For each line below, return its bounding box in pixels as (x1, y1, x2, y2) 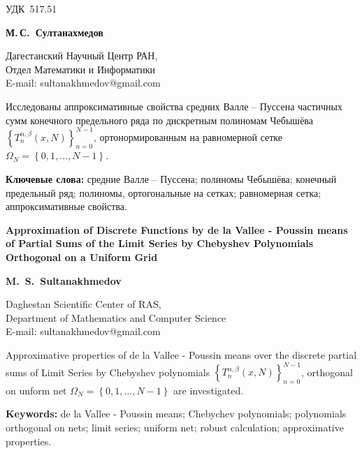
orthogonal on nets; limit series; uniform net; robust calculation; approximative (6, 420, 344, 435)
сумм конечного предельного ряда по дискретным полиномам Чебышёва (6, 112, 314, 127)
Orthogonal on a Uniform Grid (6, 250, 158, 265)
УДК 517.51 (6, 1, 57, 15)
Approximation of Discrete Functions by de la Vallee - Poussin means (6, 222, 348, 237)
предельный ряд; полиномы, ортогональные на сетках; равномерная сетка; (6, 185, 321, 200)
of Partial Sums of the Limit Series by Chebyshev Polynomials (6, 236, 314, 251)
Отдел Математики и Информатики (6, 61, 155, 76)
